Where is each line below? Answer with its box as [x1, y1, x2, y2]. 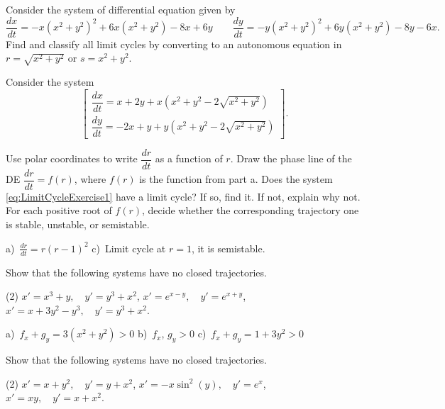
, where [74, 172, 106, 186]
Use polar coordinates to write [6, 151, 138, 166]
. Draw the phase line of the [230, 151, 352, 166]
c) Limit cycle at [92, 240, 166, 255]
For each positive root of [6, 203, 112, 218]
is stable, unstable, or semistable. [6, 217, 150, 232]
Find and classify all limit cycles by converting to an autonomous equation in [6, 36, 342, 51]
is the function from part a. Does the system [139, 172, 333, 186]
